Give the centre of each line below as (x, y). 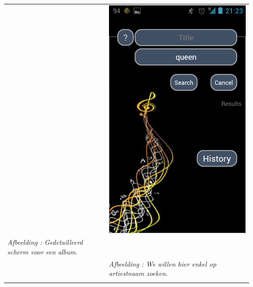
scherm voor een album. (43, 251)
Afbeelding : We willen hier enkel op (163, 263)
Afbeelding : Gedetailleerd (45, 242)
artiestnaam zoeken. (138, 273)
